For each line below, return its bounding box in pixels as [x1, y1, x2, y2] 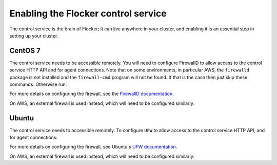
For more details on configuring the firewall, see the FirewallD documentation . [9, 90, 174, 97]
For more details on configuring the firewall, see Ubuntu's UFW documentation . [9, 144, 177, 150]
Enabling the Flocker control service [9, 8, 167, 19]
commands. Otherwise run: [9, 81, 67, 87]
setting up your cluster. [9, 32, 58, 39]
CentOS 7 [9, 46, 41, 55]
